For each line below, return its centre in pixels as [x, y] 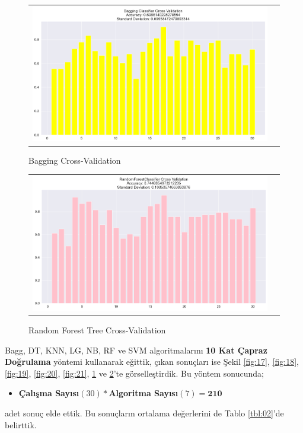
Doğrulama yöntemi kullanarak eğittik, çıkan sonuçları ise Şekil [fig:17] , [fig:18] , [152, 362]
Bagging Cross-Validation [75, 160]
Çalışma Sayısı [49, 393]
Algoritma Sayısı [143, 393]
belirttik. [21, 424]
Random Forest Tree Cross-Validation [97, 329]
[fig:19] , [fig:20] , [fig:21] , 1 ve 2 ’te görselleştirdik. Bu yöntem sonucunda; [134, 373]
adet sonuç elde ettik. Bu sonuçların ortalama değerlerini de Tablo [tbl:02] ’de [144, 413]
